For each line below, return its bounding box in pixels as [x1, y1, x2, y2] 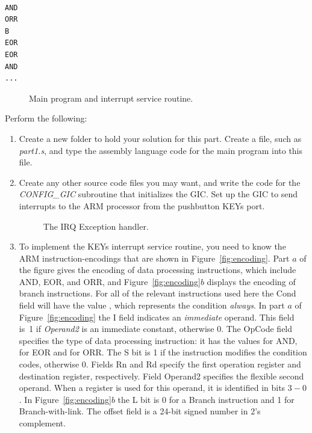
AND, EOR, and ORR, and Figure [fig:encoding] [19, 275, 201, 287]
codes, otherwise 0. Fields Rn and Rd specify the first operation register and [19, 358, 301, 370]
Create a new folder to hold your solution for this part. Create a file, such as [19, 132, 302, 144]
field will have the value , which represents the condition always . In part [19, 299, 285, 312]
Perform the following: [5, 112, 87, 124]
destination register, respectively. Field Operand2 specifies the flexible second [19, 369, 304, 382]
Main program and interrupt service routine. [29, 91, 193, 104]
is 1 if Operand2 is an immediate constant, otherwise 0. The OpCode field [19, 322, 293, 335]
